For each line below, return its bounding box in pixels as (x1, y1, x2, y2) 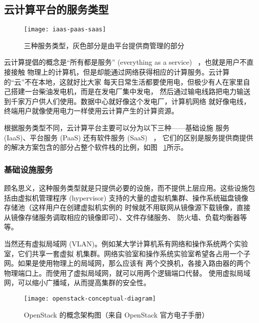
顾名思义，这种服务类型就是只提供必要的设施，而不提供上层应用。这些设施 (4, 183, 248, 193)
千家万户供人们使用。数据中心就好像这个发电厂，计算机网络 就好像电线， (10, 96, 251, 106)
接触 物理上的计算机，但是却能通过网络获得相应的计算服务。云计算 (10, 67, 230, 77)
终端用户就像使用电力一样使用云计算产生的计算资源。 (4, 106, 178, 116)
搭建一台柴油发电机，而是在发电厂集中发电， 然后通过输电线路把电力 (10, 86, 237, 97)
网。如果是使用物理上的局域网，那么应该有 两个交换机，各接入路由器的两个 (4, 258, 251, 268)
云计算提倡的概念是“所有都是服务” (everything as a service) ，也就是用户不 (4, 57, 247, 67)
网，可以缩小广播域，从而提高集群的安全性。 (4, 277, 150, 288)
